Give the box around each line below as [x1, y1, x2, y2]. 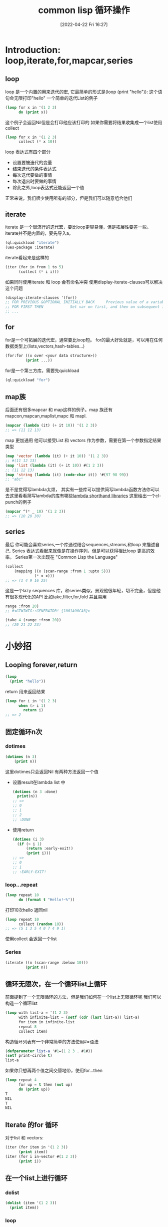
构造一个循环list [5, 1000, 37, 1006]
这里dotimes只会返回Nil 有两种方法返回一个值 [5, 768, 99, 774]
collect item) [18, 1029, 48, 1034]
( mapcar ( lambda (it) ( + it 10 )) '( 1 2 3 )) [5, 423, 97, 428]
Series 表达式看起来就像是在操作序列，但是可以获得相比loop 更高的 [11, 548, 151, 554]
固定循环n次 [5, 727, 42, 736]
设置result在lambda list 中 [12, 779, 65, 785]
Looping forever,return [5, 661, 77, 669]
